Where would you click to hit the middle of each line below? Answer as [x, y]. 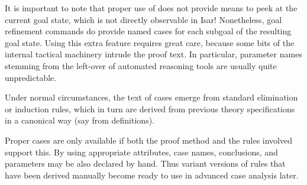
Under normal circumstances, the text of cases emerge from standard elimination [151, 97]
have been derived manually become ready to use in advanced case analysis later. [152, 175]
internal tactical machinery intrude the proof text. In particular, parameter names [153, 54]
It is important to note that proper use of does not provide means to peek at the [151, 8]
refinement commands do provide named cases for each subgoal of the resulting [148, 31]
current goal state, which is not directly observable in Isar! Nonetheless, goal [143, 19]
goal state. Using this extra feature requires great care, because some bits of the [150, 42]
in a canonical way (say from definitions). [80, 120]
